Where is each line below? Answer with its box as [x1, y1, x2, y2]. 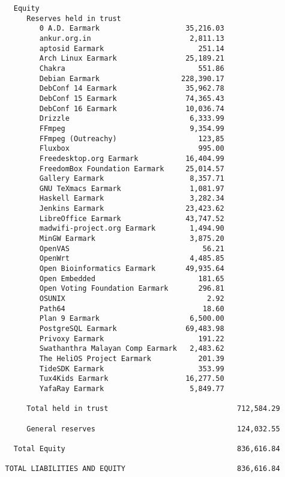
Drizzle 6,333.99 [39, 114, 224, 123]
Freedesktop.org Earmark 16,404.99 [39, 154, 224, 163]
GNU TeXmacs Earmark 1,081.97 [39, 184, 224, 193]
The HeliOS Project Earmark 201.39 [39, 354, 224, 363]
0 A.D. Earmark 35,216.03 [39, 24, 224, 33]
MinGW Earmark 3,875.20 [39, 234, 224, 243]
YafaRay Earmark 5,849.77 [39, 384, 224, 393]
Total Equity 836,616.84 [13, 444, 280, 453]
